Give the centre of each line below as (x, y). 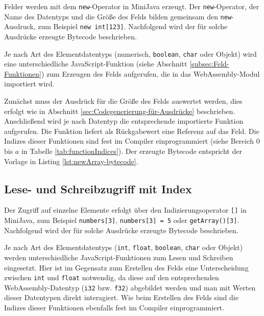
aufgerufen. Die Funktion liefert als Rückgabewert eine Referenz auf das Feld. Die (132, 131)
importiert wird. (29, 84)
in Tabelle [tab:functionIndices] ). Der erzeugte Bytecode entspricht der (131, 151)
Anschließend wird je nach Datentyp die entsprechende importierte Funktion (124, 121)
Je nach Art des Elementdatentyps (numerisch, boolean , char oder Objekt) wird (130, 53)
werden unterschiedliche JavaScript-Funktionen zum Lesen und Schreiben (119, 257)
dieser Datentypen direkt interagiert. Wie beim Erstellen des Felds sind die (121, 297)
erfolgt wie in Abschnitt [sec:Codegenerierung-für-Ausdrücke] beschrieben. (120, 111)
